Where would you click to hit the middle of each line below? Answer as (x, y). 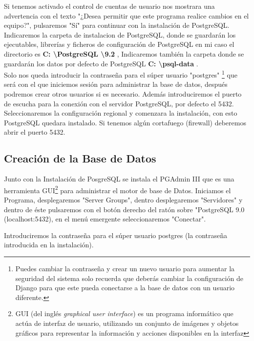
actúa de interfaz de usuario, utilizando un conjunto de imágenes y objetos (127, 323)
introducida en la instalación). (49, 245)
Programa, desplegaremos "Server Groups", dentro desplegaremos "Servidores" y (123, 200)
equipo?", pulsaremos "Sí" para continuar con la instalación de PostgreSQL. (117, 25)
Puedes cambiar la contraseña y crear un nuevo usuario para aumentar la (125, 268)
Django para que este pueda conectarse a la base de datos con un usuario (125, 288)
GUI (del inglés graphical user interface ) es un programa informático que (124, 313)
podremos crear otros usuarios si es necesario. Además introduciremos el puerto (123, 94)
